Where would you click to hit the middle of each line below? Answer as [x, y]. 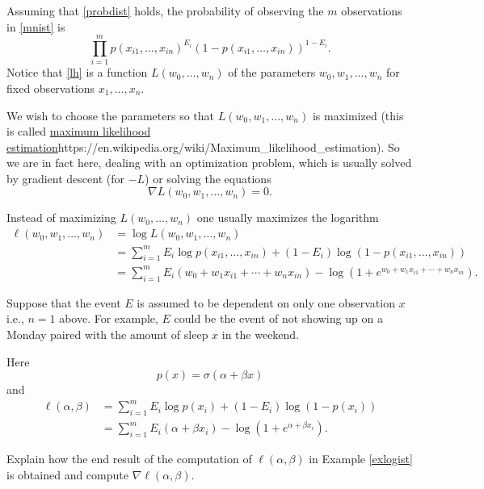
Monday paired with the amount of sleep [107, 334]
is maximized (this [358, 115]
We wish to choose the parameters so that [111, 115]
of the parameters [272, 72]
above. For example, [109, 318]
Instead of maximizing [61, 217]
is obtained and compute [67, 474]
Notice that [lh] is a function [77, 72]
